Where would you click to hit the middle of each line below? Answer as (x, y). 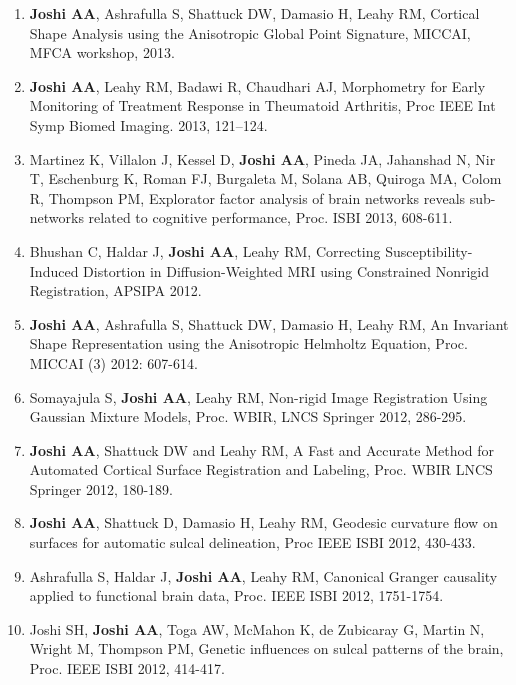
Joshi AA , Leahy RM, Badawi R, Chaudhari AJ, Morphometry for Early (257, 85)
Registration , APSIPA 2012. (115, 290)
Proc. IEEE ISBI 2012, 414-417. (127, 668)
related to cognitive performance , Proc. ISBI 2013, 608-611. (270, 217)
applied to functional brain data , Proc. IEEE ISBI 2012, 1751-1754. (236, 595)
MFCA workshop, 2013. (102, 52)
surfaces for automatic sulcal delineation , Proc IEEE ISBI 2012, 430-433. (252, 542)
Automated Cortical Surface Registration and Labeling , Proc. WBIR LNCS (261, 469)
